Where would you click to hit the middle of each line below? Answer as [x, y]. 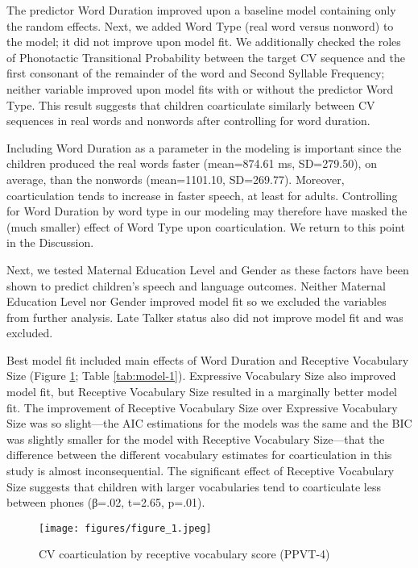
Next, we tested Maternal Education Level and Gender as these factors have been [208, 269]
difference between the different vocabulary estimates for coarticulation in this [199, 455]
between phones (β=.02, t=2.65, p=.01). [106, 502]
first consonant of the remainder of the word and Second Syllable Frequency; [196, 73]
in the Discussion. [50, 242]
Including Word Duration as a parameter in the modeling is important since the [204, 147]
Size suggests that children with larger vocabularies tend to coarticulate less [194, 486]
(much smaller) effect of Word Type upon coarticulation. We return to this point [206, 226]
